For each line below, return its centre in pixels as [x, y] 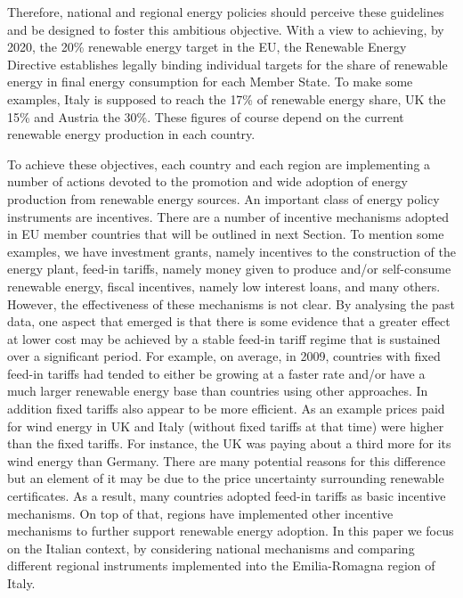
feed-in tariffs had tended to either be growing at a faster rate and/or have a [216, 373]
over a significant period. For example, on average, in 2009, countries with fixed [224, 356]
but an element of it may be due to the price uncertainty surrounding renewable [226, 478]
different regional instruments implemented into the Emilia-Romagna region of [221, 565]
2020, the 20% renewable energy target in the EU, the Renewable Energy [207, 47]
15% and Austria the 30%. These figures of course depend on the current [206, 116]
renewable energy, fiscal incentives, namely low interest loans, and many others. [224, 286]
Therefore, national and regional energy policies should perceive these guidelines [226, 12]
